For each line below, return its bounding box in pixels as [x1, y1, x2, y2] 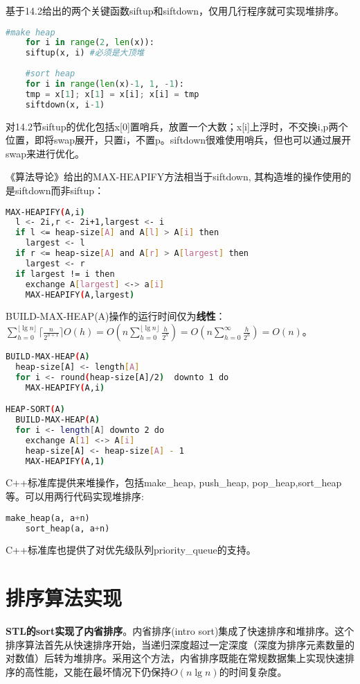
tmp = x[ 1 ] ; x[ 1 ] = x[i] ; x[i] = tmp [25, 89, 199, 99]
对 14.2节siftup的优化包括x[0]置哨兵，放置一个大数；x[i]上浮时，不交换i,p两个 [6, 119, 348, 133]
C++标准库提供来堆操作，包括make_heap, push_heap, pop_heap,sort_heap [6, 475, 342, 490]
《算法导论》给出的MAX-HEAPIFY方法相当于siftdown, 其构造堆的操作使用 [6, 169, 342, 184]
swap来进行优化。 [6, 146, 85, 160]
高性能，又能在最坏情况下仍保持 [24, 664, 170, 678]
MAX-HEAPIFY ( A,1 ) [25, 456, 105, 466]
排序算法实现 [6, 583, 123, 612]
